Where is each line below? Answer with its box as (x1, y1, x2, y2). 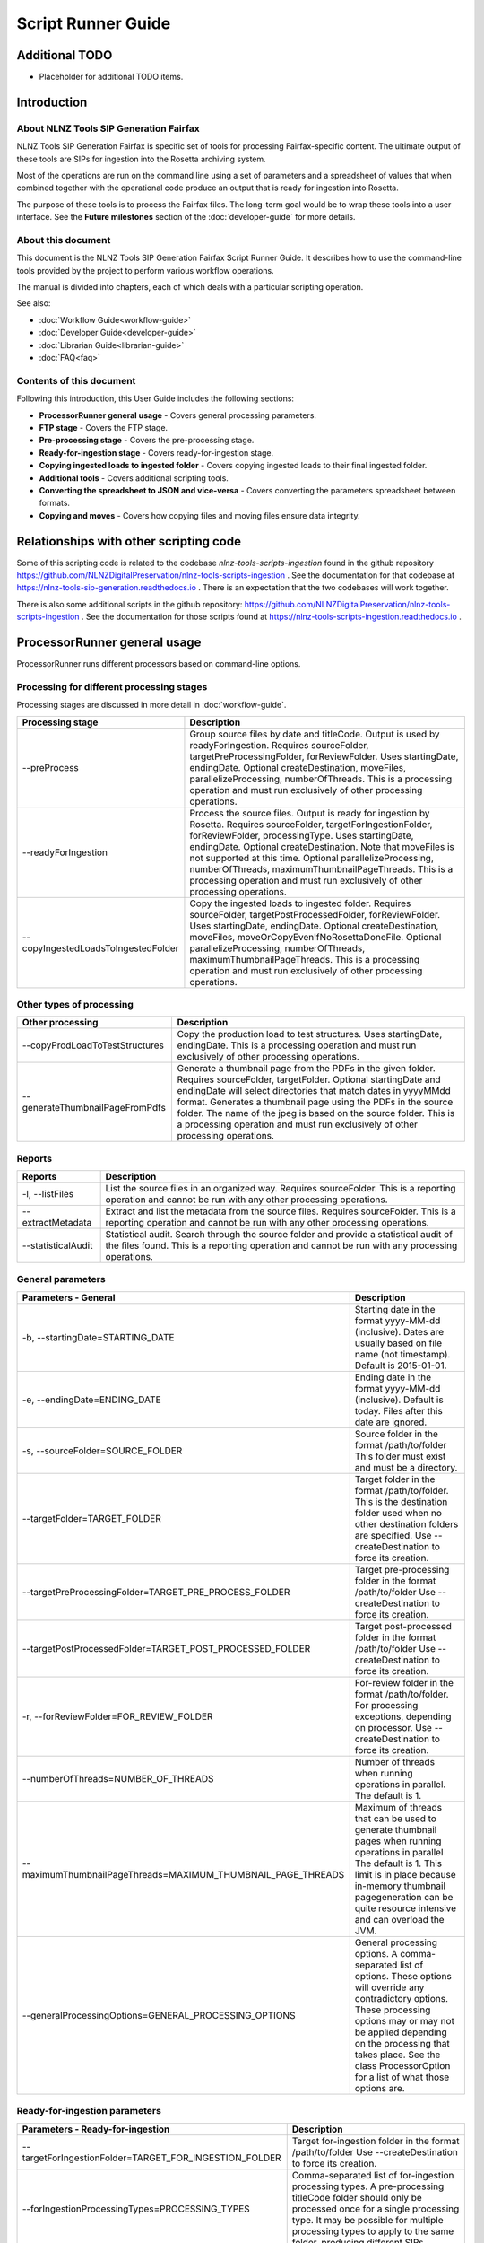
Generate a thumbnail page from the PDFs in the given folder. (177, 1062, 436, 1075)
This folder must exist (354, 1450, 446, 1462)
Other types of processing (16, 998, 134, 1010)
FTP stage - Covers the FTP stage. (39, 422, 169, 432)
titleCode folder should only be (291, 2191, 423, 2204)
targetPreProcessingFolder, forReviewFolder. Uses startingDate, (189, 750, 459, 763)
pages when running (354, 1835, 442, 1847)
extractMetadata (22, 1217, 92, 1229)
